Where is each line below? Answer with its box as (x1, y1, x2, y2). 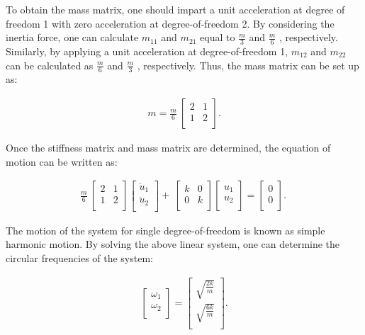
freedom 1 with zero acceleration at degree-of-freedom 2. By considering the (6, 16, 335, 30)
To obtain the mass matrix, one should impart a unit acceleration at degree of (6, 2, 345, 16)
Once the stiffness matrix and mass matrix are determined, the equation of (6, 140, 331, 155)
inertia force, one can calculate (6, 30, 139, 45)
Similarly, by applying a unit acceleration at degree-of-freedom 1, (6, 44, 288, 59)
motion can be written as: (6, 154, 118, 169)
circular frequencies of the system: (6, 250, 153, 265)
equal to (200, 30, 235, 45)
